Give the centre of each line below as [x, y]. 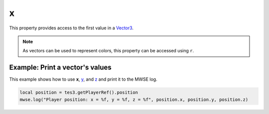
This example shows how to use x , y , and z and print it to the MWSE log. [83, 79]
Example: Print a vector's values [60, 67]
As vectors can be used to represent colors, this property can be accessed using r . [108, 51]
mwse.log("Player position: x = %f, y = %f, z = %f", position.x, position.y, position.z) [134, 99]
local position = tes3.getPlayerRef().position [79, 93]
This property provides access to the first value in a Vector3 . [71, 28]
